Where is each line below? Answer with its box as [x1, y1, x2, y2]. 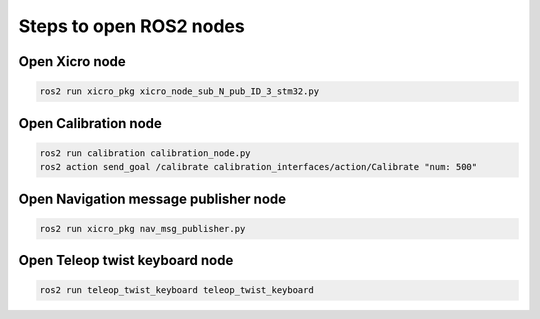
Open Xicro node [18, 53, 127, 70]
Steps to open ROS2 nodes [18, 15, 245, 37]
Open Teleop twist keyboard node [18, 252, 234, 269]
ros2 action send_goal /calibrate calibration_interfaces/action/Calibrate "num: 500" [39, 161, 478, 173]
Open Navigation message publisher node [18, 190, 287, 207]
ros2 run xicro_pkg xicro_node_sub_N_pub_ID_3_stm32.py [39, 86, 320, 97]
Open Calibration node [18, 115, 162, 132]
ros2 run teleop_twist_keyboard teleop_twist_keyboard [39, 285, 314, 296]
